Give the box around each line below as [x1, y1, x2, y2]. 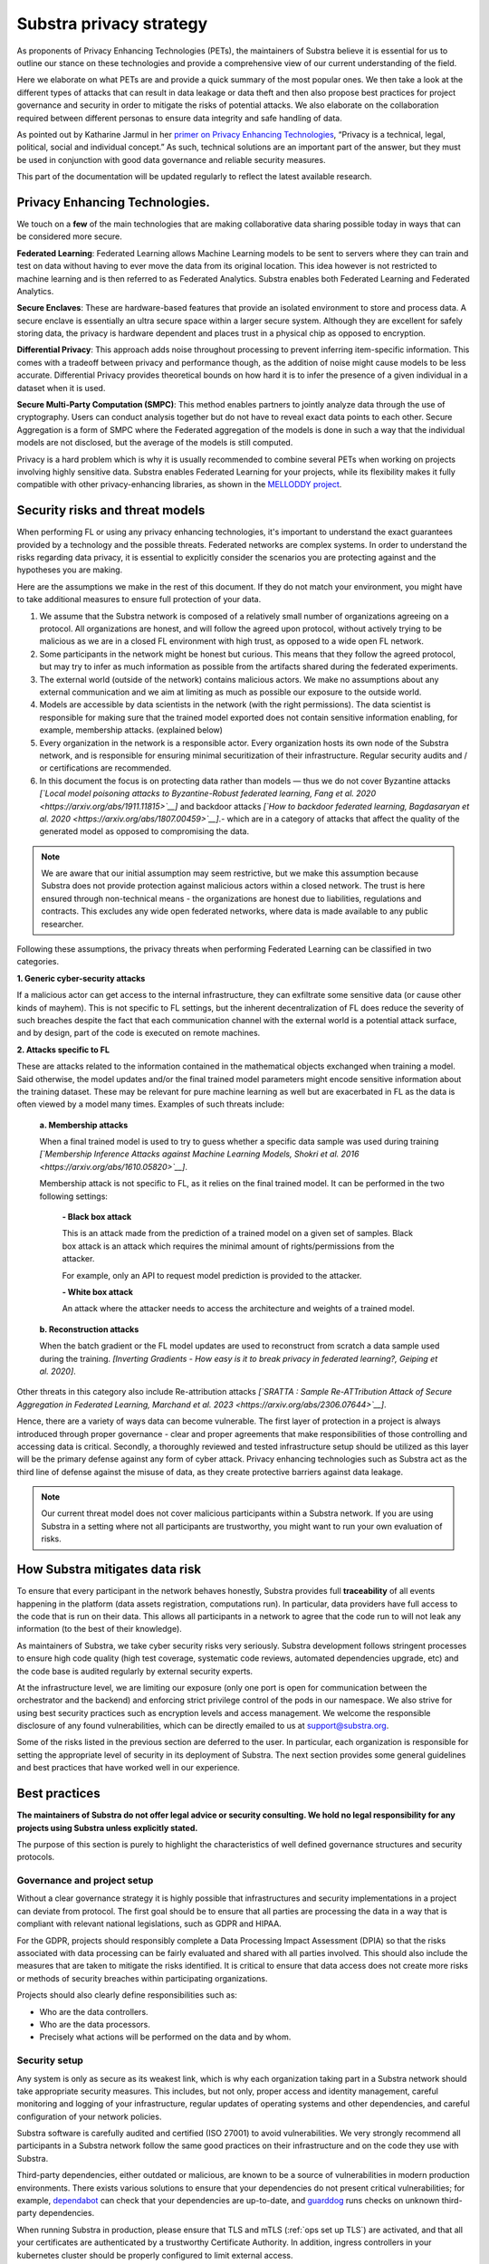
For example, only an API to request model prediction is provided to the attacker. [62, 1270, 362, 1281]
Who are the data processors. [39, 2019, 151, 2029]
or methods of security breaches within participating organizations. [16, 1972, 268, 1983]
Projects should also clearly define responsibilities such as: [16, 1990, 237, 2000]
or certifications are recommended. [39, 763, 172, 773]
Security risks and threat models [16, 503, 206, 518]
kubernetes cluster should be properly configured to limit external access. [16, 2250, 293, 2260]
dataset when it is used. [16, 382, 106, 393]
